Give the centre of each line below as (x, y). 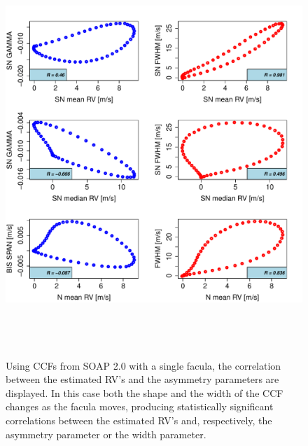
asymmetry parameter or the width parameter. (106, 434)
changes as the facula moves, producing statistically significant (140, 406)
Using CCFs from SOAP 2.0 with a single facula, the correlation (143, 365)
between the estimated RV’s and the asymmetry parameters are (142, 379)
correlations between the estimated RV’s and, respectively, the (139, 420)
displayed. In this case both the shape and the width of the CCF (145, 392)
